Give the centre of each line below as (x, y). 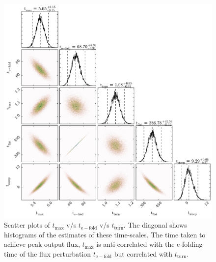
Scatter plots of (27, 225)
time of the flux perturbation (48, 253)
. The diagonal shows (155, 225)
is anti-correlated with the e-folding (149, 244)
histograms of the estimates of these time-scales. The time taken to (105, 234)
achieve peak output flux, (42, 244)
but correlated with (143, 253)
